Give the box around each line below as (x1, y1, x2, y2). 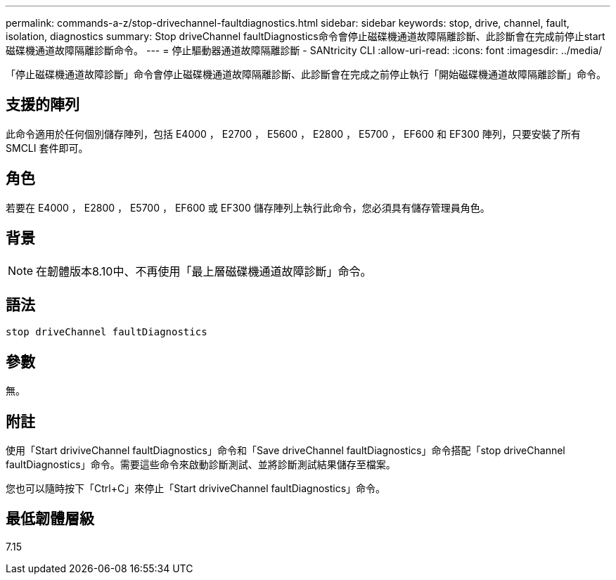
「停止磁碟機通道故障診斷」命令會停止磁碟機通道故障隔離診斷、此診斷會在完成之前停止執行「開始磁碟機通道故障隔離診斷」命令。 (6, 68, 606, 80)
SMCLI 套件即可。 (6, 141, 89, 154)
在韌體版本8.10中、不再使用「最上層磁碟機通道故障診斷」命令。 (36, 264, 372, 278)
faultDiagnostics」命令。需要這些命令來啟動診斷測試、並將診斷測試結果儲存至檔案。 (6, 458, 396, 471)
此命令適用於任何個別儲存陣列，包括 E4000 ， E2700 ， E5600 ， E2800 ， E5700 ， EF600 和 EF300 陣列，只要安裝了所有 (6, 127, 581, 140)
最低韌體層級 (6, 510, 94, 528)
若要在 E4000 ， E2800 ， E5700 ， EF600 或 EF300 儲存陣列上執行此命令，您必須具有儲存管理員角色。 (6, 201, 490, 214)
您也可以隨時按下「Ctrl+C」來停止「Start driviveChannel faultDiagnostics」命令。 (6, 482, 386, 495)
